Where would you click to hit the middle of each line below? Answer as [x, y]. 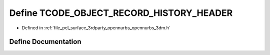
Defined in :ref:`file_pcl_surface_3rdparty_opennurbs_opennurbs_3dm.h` [96, 28]
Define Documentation [45, 42]
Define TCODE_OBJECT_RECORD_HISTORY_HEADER [121, 13]
